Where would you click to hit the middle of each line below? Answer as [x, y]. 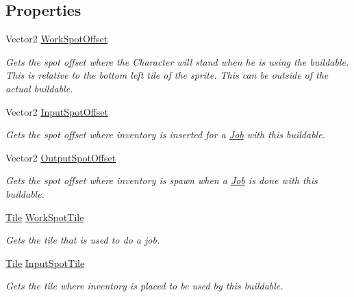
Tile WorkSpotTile [45, 217]
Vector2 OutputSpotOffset [61, 157]
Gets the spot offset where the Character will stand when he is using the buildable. [177, 61]
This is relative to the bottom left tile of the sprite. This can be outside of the [167, 75]
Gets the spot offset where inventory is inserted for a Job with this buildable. [165, 134]
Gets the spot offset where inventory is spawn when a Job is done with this [162, 180]
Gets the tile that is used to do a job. [83, 240]
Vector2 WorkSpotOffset [57, 39]
